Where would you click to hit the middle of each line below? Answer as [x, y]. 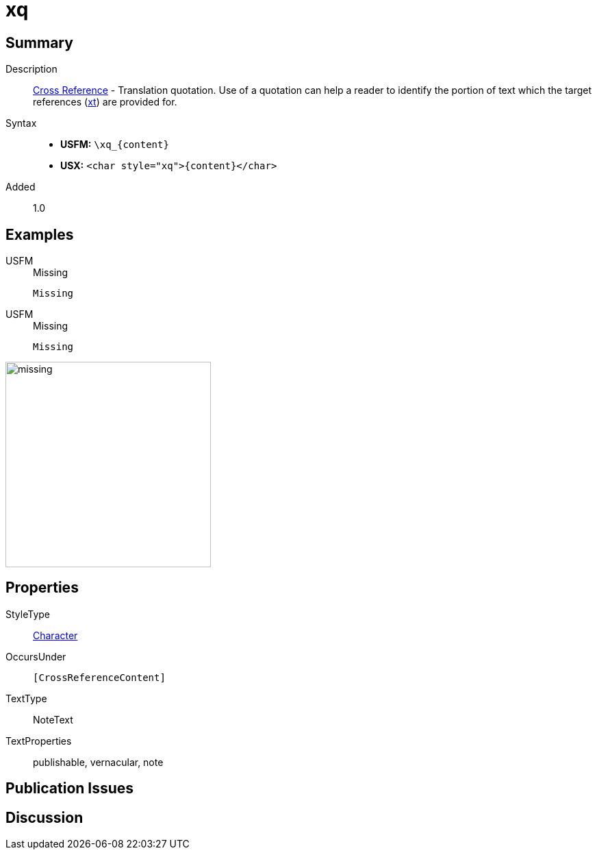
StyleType [28, 614]
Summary [39, 42]
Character [55, 635]
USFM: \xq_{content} [115, 145]
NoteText [53, 719]
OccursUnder [36, 656]
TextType [26, 698]
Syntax [21, 123]
